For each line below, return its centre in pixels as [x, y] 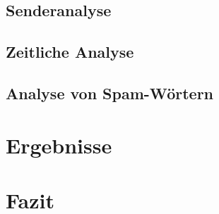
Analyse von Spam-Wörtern [109, 93]
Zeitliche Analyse [70, 52]
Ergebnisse [59, 145]
